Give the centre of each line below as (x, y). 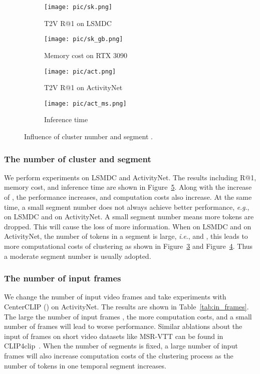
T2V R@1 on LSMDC (78, 23)
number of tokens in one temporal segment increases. (85, 365)
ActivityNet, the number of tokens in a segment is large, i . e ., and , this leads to (126, 236)
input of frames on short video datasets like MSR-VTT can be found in (114, 336)
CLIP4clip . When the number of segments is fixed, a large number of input (121, 346)
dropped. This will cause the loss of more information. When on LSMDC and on (128, 226)
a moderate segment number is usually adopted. (78, 256)
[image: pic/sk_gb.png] (84, 39)
